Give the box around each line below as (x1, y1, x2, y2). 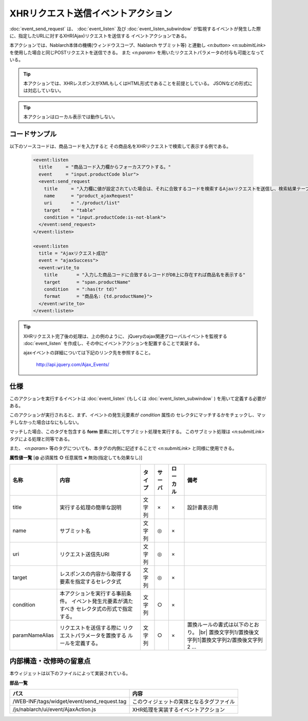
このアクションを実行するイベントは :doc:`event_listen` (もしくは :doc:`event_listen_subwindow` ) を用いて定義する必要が (9, 395, 266, 402)
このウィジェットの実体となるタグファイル (132, 698, 235, 706)
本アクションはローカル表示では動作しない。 (23, 113, 118, 120)
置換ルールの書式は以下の (187, 621, 249, 628)
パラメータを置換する (75, 632, 127, 639)
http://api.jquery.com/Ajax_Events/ (36, 361, 110, 367)
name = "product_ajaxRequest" (44, 193, 133, 199)
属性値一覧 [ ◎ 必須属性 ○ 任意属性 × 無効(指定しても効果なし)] (9, 454, 143, 461)
